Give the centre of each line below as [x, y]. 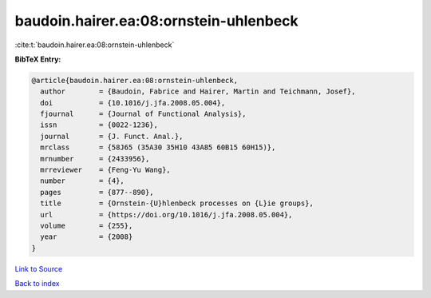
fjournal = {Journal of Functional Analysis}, [143, 114]
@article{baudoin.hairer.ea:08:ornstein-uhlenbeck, [135, 80]
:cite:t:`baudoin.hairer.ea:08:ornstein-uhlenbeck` [95, 45]
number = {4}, [83, 181]
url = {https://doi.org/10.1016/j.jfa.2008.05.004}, [166, 215]
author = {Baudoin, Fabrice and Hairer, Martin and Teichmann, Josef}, [198, 91]
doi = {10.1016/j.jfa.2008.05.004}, [133, 103]
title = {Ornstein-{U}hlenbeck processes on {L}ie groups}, [177, 203]
